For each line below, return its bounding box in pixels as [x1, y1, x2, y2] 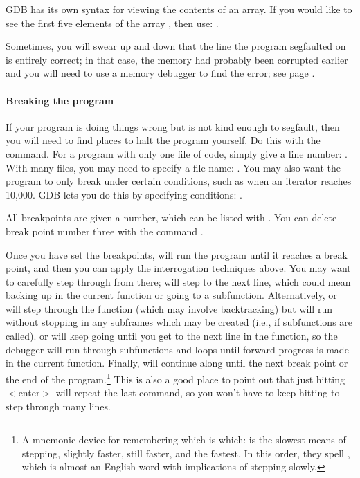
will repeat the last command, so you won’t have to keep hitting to [55, 385, 340, 400]
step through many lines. [6, 398, 111, 413]
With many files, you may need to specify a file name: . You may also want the [6, 160, 341, 174]
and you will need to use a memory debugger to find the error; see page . [6, 66, 315, 80]
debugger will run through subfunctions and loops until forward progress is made [6, 342, 349, 356]
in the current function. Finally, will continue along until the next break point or [6, 356, 348, 370]
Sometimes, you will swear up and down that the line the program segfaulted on [6, 39, 346, 53]
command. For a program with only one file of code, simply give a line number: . [6, 146, 348, 160]
